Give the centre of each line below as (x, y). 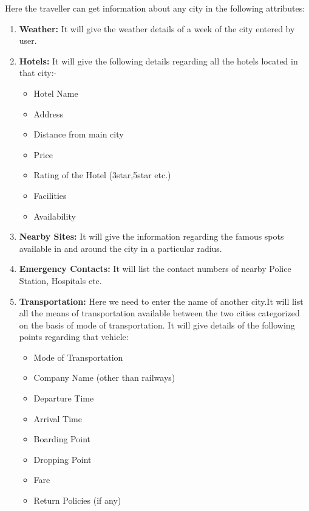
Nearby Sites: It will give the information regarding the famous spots (151, 236)
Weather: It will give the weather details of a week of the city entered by (157, 28)
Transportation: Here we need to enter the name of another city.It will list (161, 301)
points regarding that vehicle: (74, 337)
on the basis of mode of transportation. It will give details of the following (157, 325)
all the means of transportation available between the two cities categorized (159, 313)
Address (49, 113)
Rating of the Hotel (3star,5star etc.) (102, 175)
